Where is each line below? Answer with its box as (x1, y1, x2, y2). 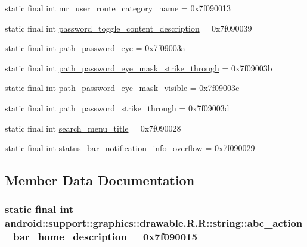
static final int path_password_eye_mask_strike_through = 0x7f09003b (5, 61, 272, 74)
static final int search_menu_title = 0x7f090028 (5, 121, 181, 134)
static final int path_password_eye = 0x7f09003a (5, 42, 185, 54)
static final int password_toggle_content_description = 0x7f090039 (5, 21, 252, 34)
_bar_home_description (5, 229, 127, 244)
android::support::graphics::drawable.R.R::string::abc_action (5, 215, 303, 230)
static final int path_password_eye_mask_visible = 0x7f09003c (5, 82, 240, 94)
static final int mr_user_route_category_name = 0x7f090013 (5, 2, 231, 14)
